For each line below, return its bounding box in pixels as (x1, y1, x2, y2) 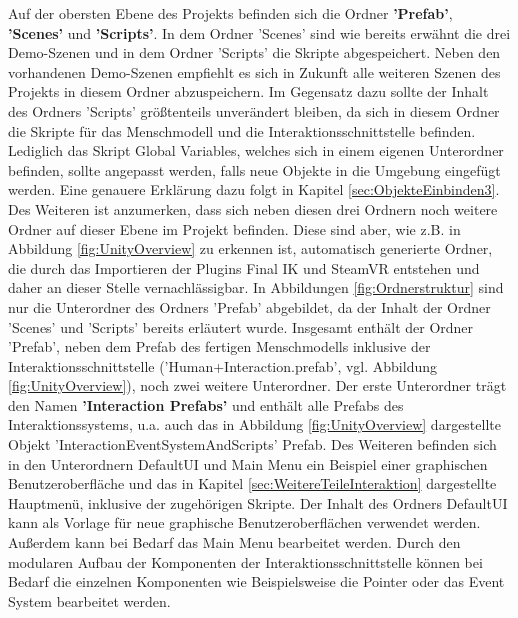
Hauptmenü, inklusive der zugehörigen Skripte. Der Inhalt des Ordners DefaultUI (8, 492, 508, 513)
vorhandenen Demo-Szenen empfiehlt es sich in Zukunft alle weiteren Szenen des (8, 61, 501, 82)
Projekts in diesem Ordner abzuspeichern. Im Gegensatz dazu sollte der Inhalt (8, 81, 489, 102)
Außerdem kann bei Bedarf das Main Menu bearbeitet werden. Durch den (8, 532, 461, 553)
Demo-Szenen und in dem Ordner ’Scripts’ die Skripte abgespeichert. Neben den (8, 42, 501, 63)
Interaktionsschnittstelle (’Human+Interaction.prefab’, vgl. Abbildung (8, 355, 437, 376)
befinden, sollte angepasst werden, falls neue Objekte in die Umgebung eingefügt (8, 159, 501, 180)
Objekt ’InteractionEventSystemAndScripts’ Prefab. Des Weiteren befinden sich (8, 434, 497, 455)
